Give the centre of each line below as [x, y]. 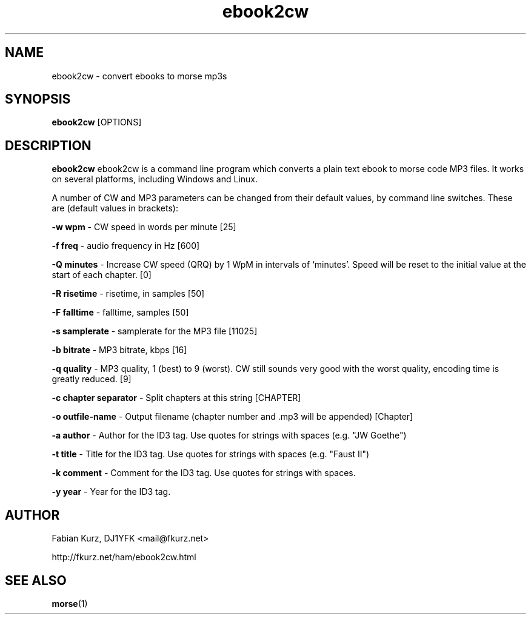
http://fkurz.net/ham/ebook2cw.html [124, 557]
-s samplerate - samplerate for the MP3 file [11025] [155, 331]
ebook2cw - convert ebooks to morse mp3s [139, 76]
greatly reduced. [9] [92, 379]
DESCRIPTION [48, 145]
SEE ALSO [36, 580]
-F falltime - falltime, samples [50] [120, 313]
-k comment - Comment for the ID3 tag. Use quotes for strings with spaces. [204, 473]
